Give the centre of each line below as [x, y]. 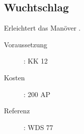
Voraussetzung [26, 44]
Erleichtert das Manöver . [42, 28]
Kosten [14, 77]
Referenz [17, 111]
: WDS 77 [39, 127]
